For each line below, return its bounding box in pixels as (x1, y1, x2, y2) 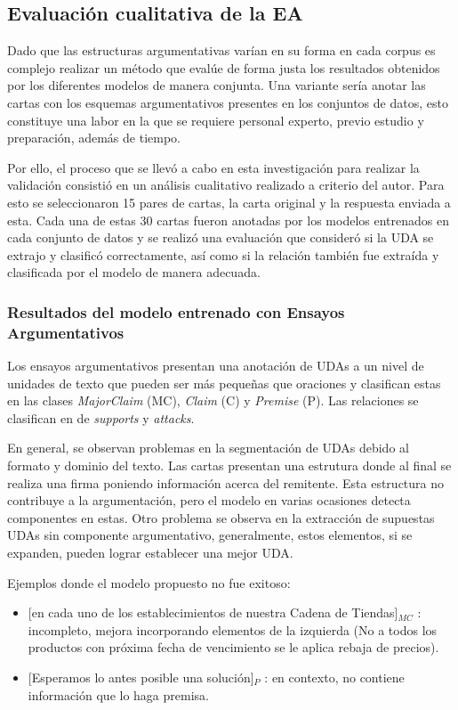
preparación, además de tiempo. (7, 128, 181, 147)
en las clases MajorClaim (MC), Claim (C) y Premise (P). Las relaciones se (7, 391, 419, 410)
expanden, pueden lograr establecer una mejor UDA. (7, 543, 293, 561)
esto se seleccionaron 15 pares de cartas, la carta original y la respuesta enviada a (7, 192, 451, 211)
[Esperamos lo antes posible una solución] (28, 667, 254, 686)
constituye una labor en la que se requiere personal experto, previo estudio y (7, 110, 424, 129)
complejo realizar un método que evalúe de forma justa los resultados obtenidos (7, 58, 440, 77)
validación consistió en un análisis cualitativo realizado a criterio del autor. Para (7, 175, 445, 194)
